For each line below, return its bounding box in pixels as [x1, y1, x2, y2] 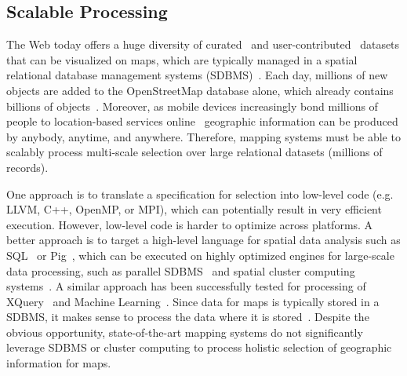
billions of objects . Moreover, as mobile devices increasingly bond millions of [6, 97, 378, 114]
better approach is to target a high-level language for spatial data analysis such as [6, 232, 401, 248]
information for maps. [6, 355, 111, 371]
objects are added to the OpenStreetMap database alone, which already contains [6, 82, 394, 98]
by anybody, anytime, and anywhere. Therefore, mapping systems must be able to [6, 128, 401, 144]
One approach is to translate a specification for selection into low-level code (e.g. [6, 185, 394, 202]
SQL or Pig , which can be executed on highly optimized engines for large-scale [6, 246, 394, 263]
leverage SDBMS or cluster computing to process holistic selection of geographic [6, 339, 392, 356]
